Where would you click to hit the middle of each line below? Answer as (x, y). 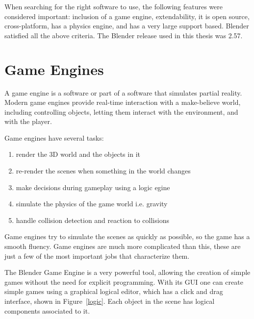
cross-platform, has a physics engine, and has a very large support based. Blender (127, 26)
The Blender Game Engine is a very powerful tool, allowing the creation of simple (127, 272)
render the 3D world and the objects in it (78, 154)
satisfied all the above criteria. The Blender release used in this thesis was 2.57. (124, 35)
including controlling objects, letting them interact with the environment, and (121, 111)
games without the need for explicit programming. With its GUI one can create (124, 282)
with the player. (28, 121)
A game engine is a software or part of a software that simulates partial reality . (123, 92)
